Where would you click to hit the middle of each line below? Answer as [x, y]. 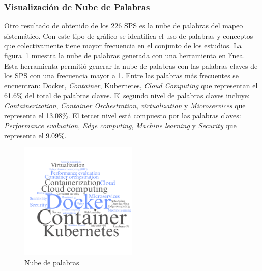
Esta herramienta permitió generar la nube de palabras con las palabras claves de [131, 65]
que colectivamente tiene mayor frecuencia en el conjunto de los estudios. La [123, 46]
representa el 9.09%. [35, 135]
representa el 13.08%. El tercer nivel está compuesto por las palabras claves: [123, 115]
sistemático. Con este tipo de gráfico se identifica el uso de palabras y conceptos [129, 35]
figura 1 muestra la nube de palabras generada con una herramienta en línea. [125, 55]
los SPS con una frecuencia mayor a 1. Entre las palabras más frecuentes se [122, 76]
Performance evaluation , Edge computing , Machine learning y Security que [120, 125]
